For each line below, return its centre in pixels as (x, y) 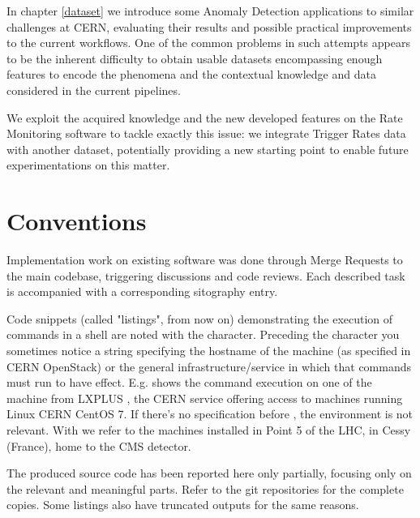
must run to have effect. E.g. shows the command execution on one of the (189, 382)
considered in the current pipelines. (94, 90)
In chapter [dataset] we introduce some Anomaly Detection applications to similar (210, 11)
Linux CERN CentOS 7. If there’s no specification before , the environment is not (210, 414)
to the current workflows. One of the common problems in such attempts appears (208, 43)
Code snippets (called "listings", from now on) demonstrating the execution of (200, 318)
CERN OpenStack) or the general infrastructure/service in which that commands (209, 366)
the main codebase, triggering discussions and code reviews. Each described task (206, 275)
